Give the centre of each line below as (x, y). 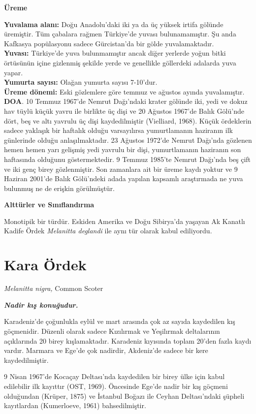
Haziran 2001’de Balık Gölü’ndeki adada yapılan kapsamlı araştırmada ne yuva (124, 178)
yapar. (14, 72)
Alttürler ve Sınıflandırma (49, 205)
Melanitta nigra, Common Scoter (54, 288)
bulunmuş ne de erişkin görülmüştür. (59, 188)
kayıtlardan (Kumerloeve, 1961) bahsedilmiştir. (75, 405)
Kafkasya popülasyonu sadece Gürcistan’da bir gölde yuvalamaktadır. (109, 43)
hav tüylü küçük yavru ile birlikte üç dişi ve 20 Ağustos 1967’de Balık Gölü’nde (124, 111)
